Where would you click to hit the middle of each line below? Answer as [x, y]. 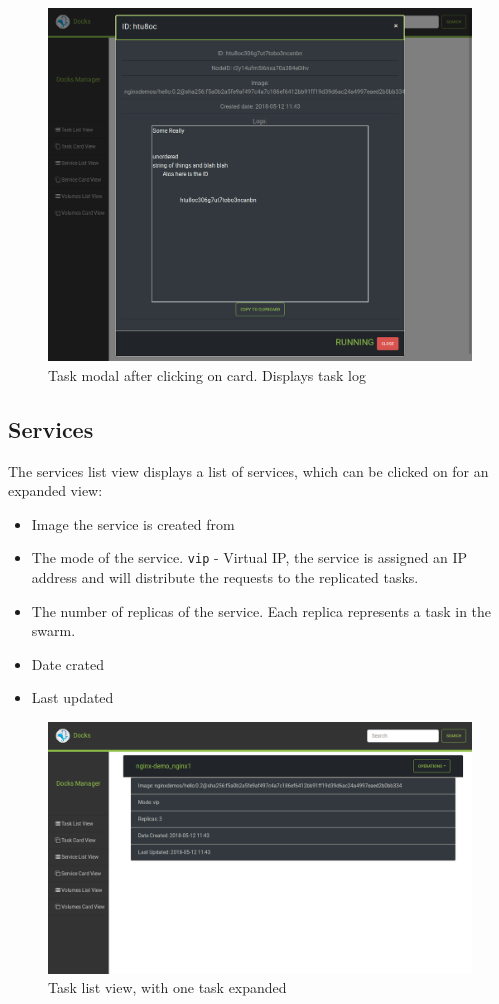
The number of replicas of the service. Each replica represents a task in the [261, 610]
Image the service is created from [133, 523]
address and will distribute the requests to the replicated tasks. [225, 577]
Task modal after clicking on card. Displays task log [207, 374]
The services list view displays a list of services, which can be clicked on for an [248, 470]
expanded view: [55, 490]
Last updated [72, 697]
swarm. [53, 630]
